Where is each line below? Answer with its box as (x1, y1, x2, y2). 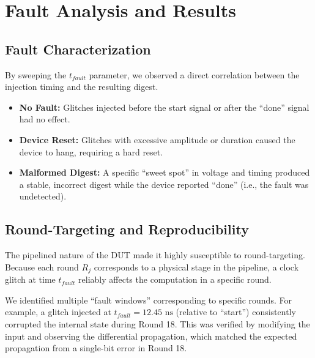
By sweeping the (5, 68, 67, 81)
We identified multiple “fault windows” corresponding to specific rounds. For (5, 293, 292, 306)
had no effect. (19, 113, 70, 125)
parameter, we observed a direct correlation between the (89, 68, 300, 81)
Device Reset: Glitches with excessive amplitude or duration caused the (19, 133, 295, 146)
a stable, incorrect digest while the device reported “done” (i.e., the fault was (19, 177, 309, 190)
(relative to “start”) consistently (176, 305, 296, 318)
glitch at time (5, 273, 56, 286)
